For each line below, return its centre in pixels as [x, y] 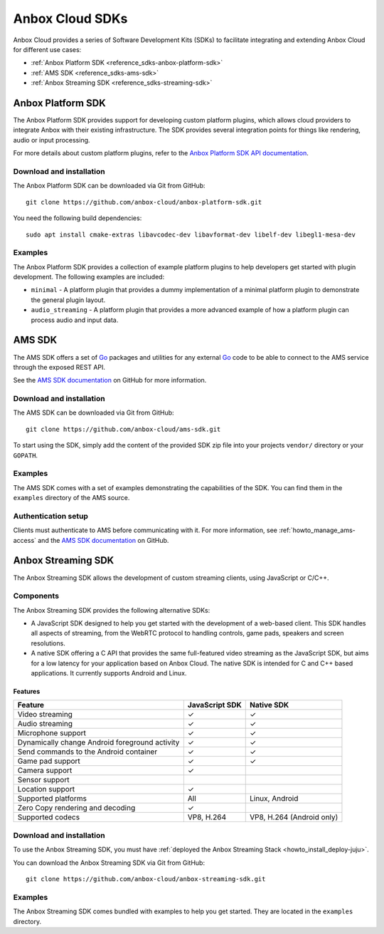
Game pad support [49, 761]
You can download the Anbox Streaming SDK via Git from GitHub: [109, 863]
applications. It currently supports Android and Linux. [109, 673]
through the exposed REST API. [59, 367]
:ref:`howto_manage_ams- [317, 530]
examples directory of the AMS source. [71, 498]
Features [27, 692]
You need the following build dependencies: [78, 218]
